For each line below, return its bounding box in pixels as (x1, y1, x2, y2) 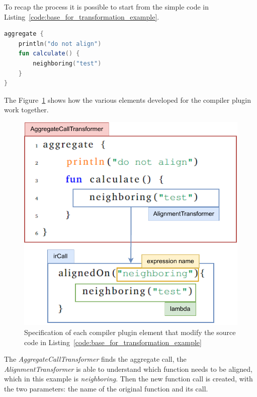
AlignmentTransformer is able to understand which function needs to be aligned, (4, 363, 252, 374)
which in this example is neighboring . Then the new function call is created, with (4, 373, 253, 384)
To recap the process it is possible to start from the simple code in (4, 2, 209, 12)
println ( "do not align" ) (18, 40, 102, 47)
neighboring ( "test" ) (33, 59, 102, 67)
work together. (4, 104, 49, 115)
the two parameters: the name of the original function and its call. (4, 383, 208, 394)
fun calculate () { (18, 50, 80, 57)
